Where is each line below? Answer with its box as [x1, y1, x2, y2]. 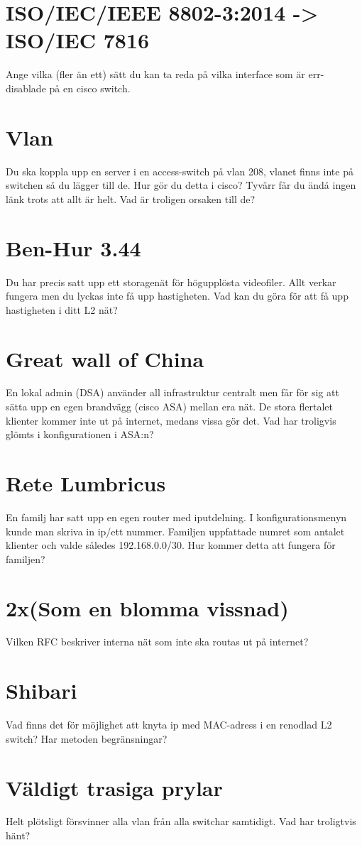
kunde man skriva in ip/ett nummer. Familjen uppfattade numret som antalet [6, 523, 345, 538]
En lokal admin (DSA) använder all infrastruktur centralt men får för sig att [6, 385, 339, 400]
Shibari [6, 676, 77, 705]
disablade [6, 80, 46, 95]
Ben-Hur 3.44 [6, 233, 141, 262]
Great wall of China [6, 344, 204, 373]
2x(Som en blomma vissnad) [6, 593, 289, 622]
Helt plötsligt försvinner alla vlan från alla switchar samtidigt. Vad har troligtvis [6, 814, 356, 829]
